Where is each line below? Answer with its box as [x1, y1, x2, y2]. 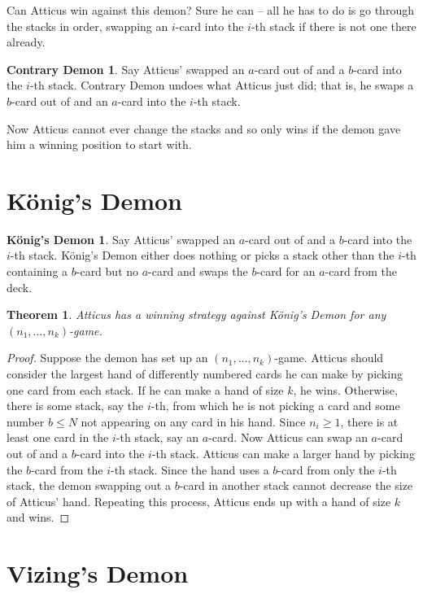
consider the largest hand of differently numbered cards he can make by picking [7, 365, 403, 382]
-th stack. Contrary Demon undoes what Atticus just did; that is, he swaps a [29, 76, 414, 94]
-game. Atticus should [274, 349, 384, 366]
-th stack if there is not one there [251, 17, 416, 34]
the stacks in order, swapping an [7, 17, 168, 34]
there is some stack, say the [7, 397, 144, 414]
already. [7, 33, 46, 50]
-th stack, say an [116, 429, 199, 446]
